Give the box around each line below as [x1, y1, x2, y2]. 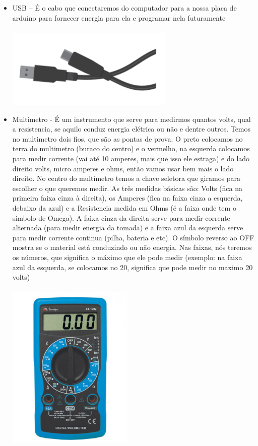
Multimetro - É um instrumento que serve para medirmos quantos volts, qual [12, 113, 251, 124]
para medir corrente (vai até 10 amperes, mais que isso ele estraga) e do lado [12, 153, 250, 163]
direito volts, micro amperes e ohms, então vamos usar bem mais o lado [12, 163, 234, 173]
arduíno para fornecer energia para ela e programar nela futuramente [12, 12, 226, 23]
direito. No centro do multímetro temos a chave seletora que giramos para [12, 173, 241, 183]
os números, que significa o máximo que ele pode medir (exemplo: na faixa [12, 251, 242, 262]
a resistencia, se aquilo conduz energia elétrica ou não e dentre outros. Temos [12, 123, 251, 134]
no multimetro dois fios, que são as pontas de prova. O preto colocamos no [12, 133, 243, 144]
